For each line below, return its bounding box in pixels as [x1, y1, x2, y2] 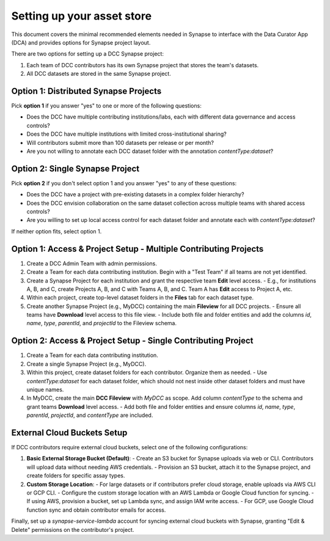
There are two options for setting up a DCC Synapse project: [11, 50, 164, 57]
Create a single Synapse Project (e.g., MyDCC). [26, 360, 147, 367]
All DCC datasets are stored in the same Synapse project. [26, 70, 171, 78]
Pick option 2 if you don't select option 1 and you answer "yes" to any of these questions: [11, 179, 237, 186]
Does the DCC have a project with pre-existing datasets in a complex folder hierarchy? [26, 191, 244, 198]
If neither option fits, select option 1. [11, 227, 102, 235]
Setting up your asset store [11, 9, 152, 23]
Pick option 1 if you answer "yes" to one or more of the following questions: [11, 102, 202, 109]
